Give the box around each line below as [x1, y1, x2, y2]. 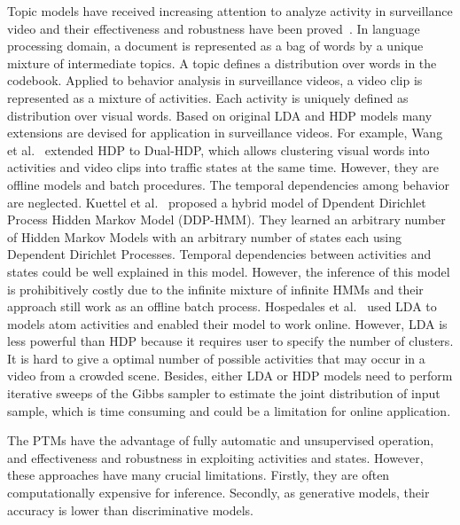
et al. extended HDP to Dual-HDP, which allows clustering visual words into [7, 140, 430, 159]
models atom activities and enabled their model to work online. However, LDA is [7, 314, 448, 333]
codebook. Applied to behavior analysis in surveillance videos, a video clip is [7, 71, 423, 90]
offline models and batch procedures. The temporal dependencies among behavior [7, 175, 449, 193]
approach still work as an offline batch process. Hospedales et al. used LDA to [7, 297, 437, 316]
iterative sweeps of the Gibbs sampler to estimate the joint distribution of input [7, 384, 441, 403]
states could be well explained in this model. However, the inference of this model [7, 262, 450, 280]
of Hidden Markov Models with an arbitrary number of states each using [7, 227, 402, 246]
